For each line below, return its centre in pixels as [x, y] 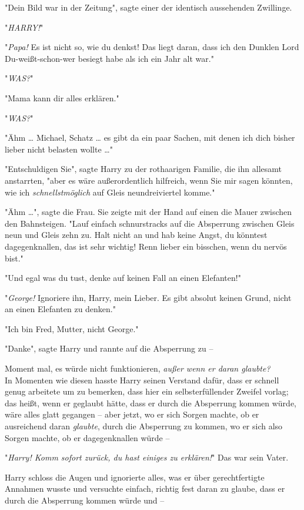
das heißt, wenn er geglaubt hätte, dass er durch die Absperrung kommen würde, [151, 403]
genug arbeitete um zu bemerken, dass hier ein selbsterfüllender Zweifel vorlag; [147, 391]
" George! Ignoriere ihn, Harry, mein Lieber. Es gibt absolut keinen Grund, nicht [148, 297]
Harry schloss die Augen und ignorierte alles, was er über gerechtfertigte [135, 477]
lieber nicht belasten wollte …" [59, 149]
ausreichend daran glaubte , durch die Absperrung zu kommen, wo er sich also [144, 426]
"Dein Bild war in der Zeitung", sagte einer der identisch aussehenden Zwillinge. [148, 7]
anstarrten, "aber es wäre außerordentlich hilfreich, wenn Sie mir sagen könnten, [149, 180]
